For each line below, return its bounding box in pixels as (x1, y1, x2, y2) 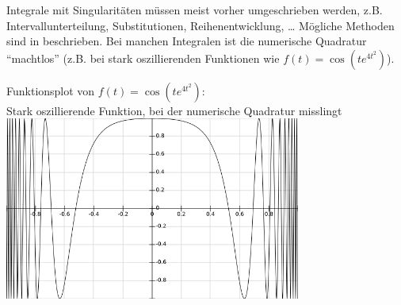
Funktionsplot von (6, 82, 95, 98)
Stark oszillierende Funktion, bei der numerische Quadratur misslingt (6, 102, 342, 118)
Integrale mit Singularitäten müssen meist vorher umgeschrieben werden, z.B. (6, 2, 383, 17)
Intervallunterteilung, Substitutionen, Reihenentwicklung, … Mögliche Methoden (6, 17, 395, 33)
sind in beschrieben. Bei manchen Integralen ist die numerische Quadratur (6, 33, 367, 49)
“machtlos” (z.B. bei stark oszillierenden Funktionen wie (6, 49, 280, 66)
